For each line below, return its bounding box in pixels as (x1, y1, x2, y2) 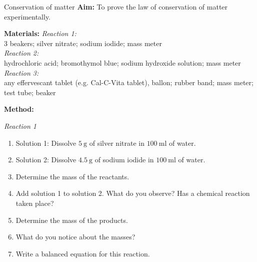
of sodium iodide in (94, 154, 154, 165)
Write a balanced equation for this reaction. (15, 248, 150, 258)
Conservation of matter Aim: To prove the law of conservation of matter (4, 2, 228, 12)
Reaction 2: (4, 48, 39, 58)
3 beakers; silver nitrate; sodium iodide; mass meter (4, 38, 162, 48)
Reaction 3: (4, 67, 39, 78)
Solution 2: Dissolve (15, 154, 76, 165)
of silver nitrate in (89, 137, 144, 148)
